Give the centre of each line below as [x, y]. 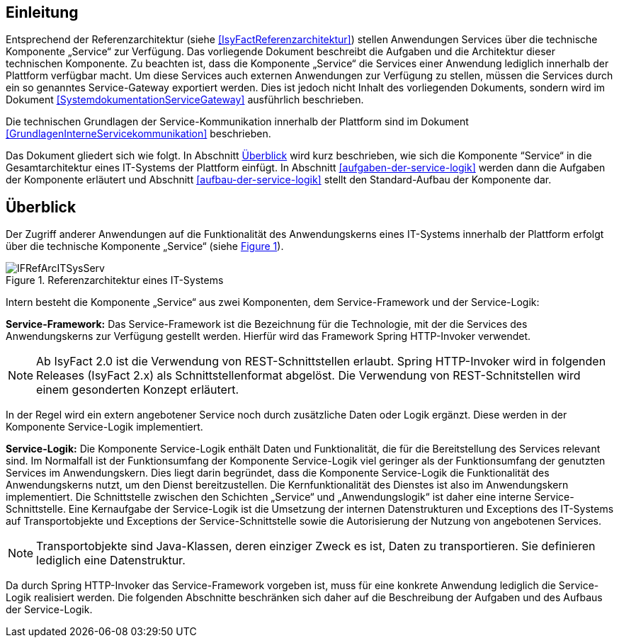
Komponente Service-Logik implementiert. [104, 427]
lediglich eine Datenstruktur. [111, 561]
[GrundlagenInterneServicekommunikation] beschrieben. [138, 134]
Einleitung [42, 12]
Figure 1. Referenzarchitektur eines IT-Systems [115, 280]
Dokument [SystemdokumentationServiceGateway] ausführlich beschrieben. [185, 100]
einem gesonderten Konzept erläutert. [138, 390]
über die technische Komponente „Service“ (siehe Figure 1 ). [145, 246]
